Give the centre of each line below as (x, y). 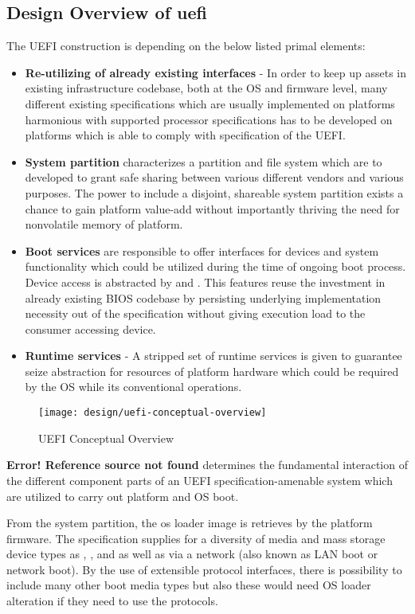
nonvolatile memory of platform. (104, 224)
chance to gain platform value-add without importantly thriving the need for (212, 208)
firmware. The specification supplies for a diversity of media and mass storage (196, 538)
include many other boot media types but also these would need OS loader (189, 585)
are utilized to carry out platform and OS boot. (123, 496)
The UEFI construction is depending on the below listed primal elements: (186, 46)
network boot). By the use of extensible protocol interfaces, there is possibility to (204, 569)
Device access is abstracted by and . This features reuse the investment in (205, 282)
